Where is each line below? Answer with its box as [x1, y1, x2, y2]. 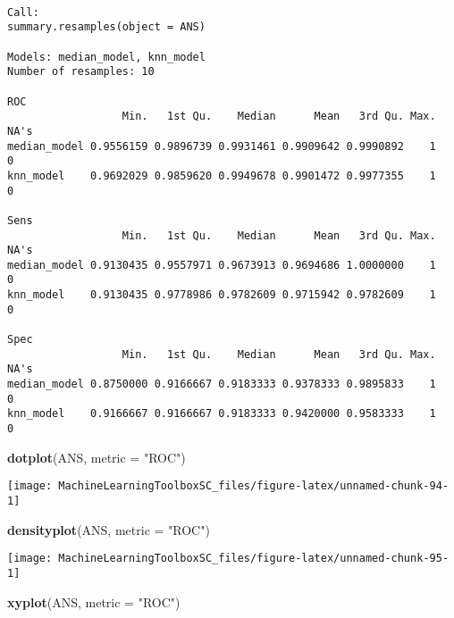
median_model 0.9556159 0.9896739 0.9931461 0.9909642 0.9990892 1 [7, 139, 436, 153]
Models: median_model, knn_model [7, 50, 206, 63]
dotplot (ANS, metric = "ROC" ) [7, 447, 186, 466]
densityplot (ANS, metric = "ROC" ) [7, 520, 210, 539]
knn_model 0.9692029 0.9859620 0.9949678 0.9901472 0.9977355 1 [7, 169, 436, 182]
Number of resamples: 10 [7, 65, 155, 79]
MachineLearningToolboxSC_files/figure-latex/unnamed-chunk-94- [58, 480, 449, 493]
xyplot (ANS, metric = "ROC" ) [7, 592, 181, 611]
